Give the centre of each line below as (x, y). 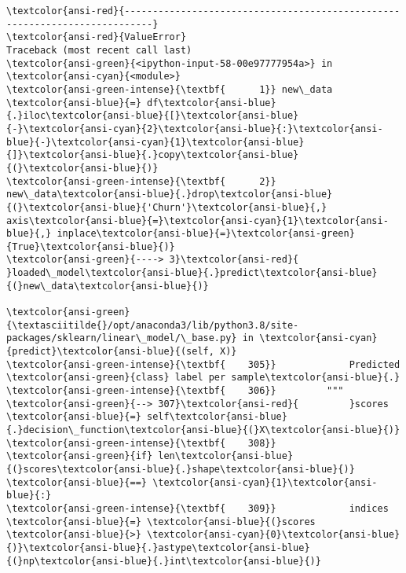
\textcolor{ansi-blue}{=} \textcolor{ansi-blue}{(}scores (161, 522)
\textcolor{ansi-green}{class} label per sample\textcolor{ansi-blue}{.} (203, 378)
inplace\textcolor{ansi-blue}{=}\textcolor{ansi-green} (206, 234)
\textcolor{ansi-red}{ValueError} (97, 37)
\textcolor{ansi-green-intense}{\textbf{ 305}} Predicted (203, 364)
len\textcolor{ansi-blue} (226, 456)
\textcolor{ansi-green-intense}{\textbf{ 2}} (141, 181)
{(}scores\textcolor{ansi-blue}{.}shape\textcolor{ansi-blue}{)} (181, 469)
